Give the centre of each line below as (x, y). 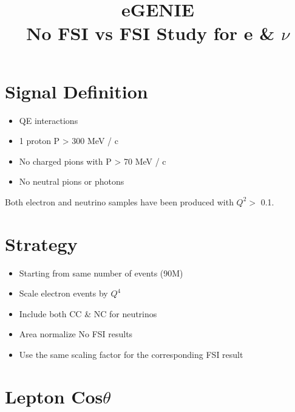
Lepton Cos (54, 396)
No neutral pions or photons (72, 181)
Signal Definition (76, 91)
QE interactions (49, 120)
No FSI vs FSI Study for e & (151, 33)
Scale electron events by (63, 293)
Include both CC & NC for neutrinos (88, 313)
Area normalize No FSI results (76, 334)
